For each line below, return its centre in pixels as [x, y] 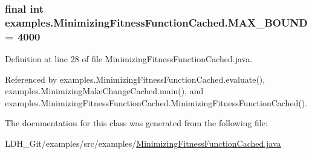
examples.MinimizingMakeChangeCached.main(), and [104, 91]
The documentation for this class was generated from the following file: [136, 123]
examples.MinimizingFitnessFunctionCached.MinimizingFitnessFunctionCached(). [156, 102]
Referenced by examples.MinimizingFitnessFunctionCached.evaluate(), [135, 79]
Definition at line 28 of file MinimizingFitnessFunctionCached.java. [129, 59]
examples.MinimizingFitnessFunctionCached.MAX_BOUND [156, 22]
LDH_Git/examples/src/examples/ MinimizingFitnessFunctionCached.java [143, 143]
